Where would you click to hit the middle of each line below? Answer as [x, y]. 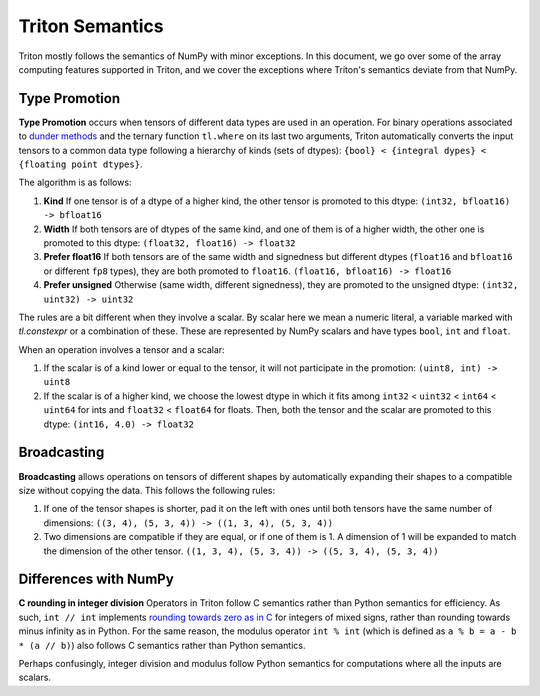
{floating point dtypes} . [80, 164]
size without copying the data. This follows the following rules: [147, 490]
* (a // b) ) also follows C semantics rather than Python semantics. [162, 645]
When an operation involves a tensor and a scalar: [121, 349]
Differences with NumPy [96, 579]
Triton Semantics [91, 26]
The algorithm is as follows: [75, 182]
